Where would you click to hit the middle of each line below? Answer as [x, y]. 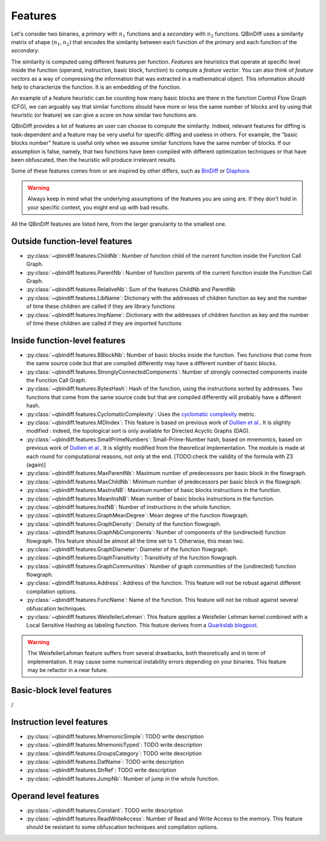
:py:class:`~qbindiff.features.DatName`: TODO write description [105, 761]
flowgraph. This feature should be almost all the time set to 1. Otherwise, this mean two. [135, 541]
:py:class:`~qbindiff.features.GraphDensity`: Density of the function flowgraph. [124, 524]
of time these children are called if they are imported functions [104, 323]
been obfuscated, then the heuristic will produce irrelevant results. [94, 160]
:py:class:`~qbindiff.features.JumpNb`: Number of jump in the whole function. [123, 778]
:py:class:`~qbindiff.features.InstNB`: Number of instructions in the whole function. [129, 507]
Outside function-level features [72, 241]
